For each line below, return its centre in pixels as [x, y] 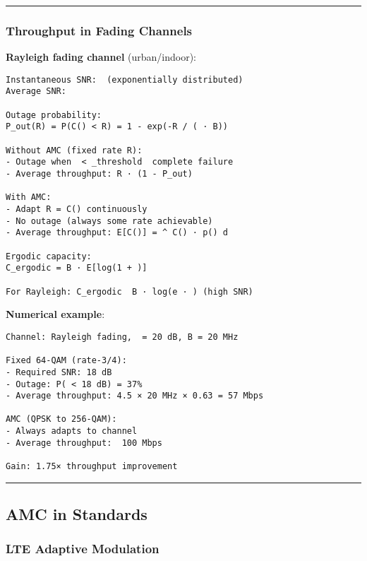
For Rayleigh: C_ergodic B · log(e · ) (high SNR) [130, 291]
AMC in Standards [77, 514]
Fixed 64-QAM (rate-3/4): [66, 361]
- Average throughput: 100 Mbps [84, 443]
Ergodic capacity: [49, 256]
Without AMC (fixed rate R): [74, 150]
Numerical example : [55, 314]
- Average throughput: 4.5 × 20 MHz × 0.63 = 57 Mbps [135, 396]
